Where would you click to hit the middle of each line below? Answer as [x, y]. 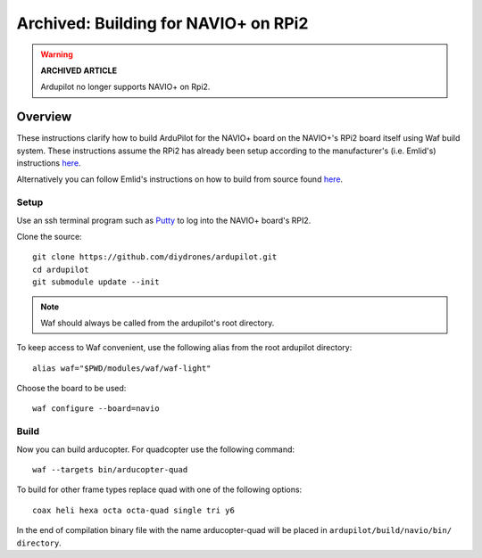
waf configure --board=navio [96, 409]
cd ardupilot [61, 269]
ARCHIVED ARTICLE [79, 70]
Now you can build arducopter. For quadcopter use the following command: [155, 449]
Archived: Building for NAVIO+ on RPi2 [162, 23]
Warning [57, 54]
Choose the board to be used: [71, 389]
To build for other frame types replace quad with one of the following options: [159, 489]
